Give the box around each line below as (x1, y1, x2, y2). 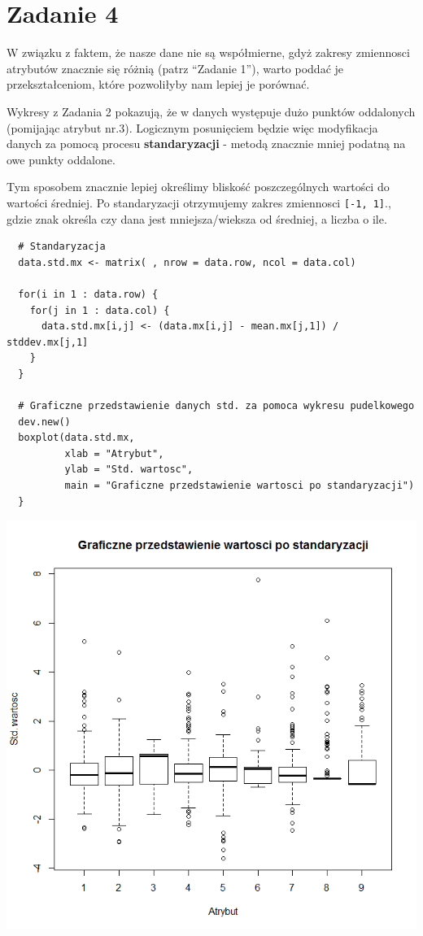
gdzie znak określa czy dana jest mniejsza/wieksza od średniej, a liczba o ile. (7, 210, 387, 227)
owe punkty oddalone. (7, 150, 116, 168)
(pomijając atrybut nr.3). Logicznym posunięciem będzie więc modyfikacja (7, 119, 378, 136)
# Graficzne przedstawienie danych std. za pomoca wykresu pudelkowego (18, 400, 415, 412)
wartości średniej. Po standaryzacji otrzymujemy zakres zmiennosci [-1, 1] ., (7, 194, 391, 211)
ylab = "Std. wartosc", (64, 464, 194, 476)
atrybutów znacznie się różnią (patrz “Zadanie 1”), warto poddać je (7, 59, 344, 76)
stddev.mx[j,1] (7, 336, 89, 348)
